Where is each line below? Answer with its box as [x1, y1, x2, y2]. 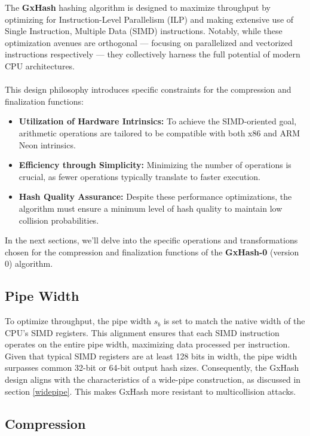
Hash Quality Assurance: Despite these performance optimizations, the [19, 190, 292, 203]
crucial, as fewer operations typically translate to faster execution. [19, 170, 260, 182]
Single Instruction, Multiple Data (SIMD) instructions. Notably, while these [5, 25, 283, 37]
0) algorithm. [5, 257, 53, 270]
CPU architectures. [5, 59, 75, 72]
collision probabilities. [19, 214, 99, 226]
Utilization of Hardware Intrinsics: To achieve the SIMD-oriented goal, [19, 115, 297, 127]
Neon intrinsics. [19, 138, 76, 151]
